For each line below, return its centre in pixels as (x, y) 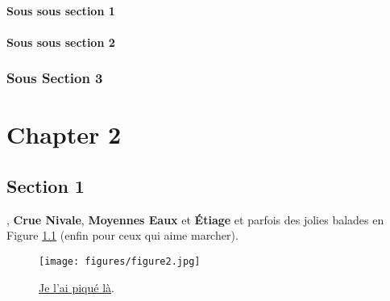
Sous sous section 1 (61, 10)
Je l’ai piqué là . (77, 287)
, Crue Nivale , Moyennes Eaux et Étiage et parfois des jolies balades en (195, 219)
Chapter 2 (64, 134)
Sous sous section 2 (61, 42)
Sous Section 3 (55, 78)
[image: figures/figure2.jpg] (120, 261)
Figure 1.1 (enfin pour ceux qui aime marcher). (122, 235)
